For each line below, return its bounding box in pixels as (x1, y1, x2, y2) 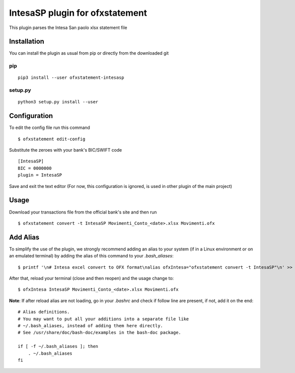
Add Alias (9, 233, 39, 241)
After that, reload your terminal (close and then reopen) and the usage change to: (9, 275, 174, 281)
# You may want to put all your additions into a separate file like (18, 316, 189, 322)
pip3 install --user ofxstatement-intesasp (18, 75, 124, 81)
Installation (9, 37, 44, 46)
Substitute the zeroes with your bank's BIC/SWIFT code (9, 147, 122, 153)
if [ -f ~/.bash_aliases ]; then (18, 343, 98, 349)
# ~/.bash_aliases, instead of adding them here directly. (18, 323, 163, 328)
